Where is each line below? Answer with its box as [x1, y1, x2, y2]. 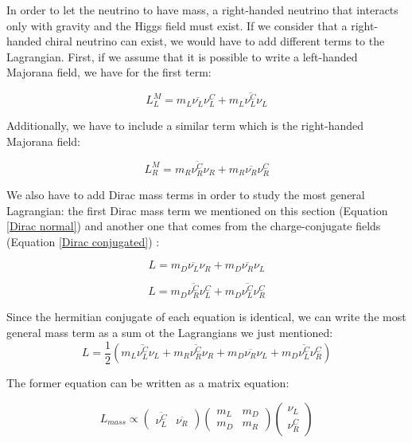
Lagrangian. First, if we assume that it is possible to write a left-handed [6, 48, 358, 65]
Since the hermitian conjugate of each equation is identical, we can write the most [6, 308, 406, 325]
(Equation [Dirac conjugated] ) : [6, 233, 160, 249]
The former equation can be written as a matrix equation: [6, 374, 290, 390]
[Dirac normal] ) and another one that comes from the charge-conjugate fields [6, 218, 381, 234]
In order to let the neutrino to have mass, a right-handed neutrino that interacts [6, 2, 398, 18]
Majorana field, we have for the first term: [6, 64, 212, 80]
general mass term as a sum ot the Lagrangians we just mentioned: [6, 323, 333, 340]
